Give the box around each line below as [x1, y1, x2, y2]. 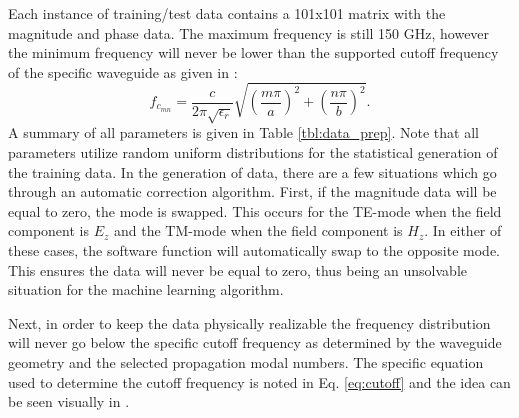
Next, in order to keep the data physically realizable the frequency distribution [8, 312, 491, 333]
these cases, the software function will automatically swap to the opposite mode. [8, 239, 501, 260]
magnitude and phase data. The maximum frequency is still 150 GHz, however [8, 22, 490, 43]
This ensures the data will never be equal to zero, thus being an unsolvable [8, 259, 467, 280]
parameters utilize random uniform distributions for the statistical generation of [8, 141, 498, 162]
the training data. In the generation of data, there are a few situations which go [8, 161, 497, 182]
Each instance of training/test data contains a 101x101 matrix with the [8, 3, 446, 23]
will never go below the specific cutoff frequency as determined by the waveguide [8, 332, 502, 353]
